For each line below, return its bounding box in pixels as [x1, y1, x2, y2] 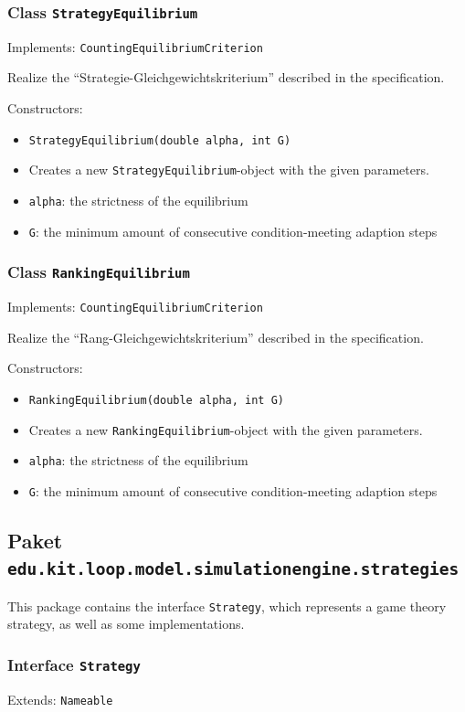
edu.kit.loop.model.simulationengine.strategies [7, 559, 460, 579]
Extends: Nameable [7, 689, 113, 708]
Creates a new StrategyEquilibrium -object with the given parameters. [28, 160, 429, 179]
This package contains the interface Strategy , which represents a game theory [7, 596, 447, 615]
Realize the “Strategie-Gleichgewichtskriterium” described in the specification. [7, 68, 445, 87]
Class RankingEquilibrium [7, 260, 190, 283]
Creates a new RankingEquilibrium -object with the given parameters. [28, 420, 423, 439]
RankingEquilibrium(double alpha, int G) [28, 393, 284, 407]
